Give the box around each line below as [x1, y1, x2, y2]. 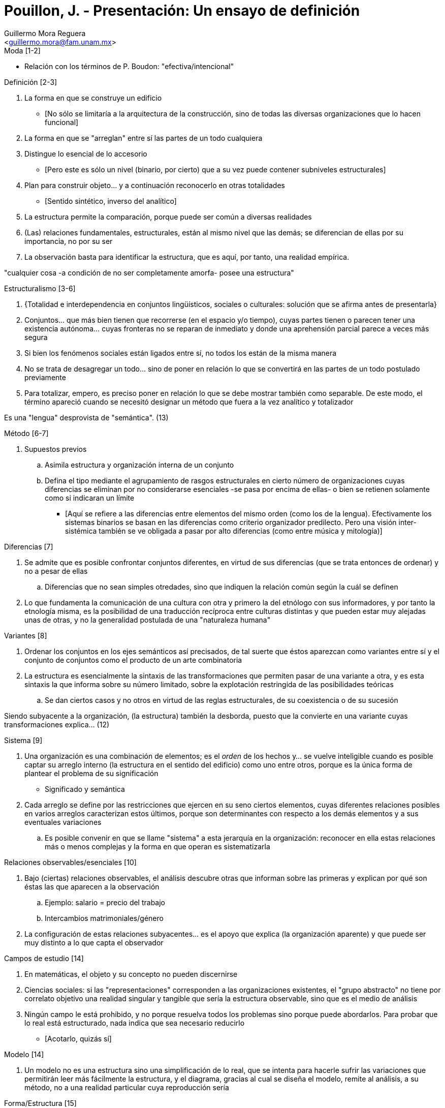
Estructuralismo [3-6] [4, 284, 76, 293]
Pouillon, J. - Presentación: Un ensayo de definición [4, 2, 360, 19]
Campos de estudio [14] [4, 953, 84, 963]
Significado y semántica [45, 784, 125, 793]
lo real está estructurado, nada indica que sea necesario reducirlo [24, 1018, 245, 1027]
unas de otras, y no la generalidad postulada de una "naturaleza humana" [24, 615, 271, 624]
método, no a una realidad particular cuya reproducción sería [24, 1083, 229, 1092]
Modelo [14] [4, 1050, 44, 1059]
